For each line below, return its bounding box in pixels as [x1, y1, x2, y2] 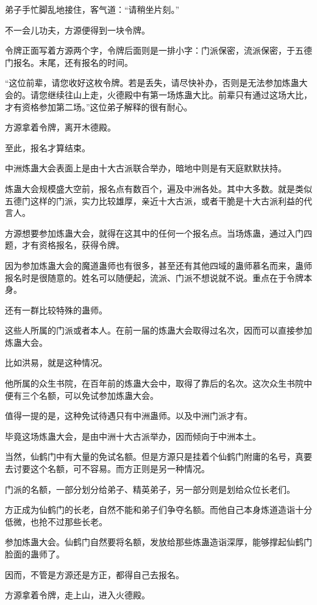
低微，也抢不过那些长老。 [5, 515, 107, 528]
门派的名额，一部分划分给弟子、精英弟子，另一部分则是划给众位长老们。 [5, 482, 295, 495]
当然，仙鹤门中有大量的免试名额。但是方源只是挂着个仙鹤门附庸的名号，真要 [5, 450, 312, 463]
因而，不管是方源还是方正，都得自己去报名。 [5, 568, 184, 581]
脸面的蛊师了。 [5, 548, 65, 560]
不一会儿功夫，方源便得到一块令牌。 [5, 23, 150, 36]
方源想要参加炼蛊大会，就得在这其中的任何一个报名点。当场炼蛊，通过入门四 [5, 226, 312, 239]
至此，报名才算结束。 [5, 141, 90, 154]
